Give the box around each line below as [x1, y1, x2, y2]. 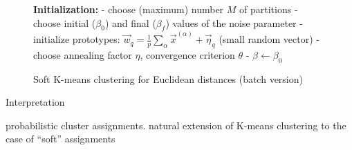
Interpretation [6, 95, 65, 109]
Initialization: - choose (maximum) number [33, 2, 224, 16]
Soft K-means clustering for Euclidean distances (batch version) [33, 71, 303, 86]
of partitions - [239, 2, 298, 16]
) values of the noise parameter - [165, 15, 303, 30]
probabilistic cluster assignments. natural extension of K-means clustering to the [6, 118, 346, 132]
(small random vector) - [219, 32, 319, 46]
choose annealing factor [33, 47, 132, 62]
